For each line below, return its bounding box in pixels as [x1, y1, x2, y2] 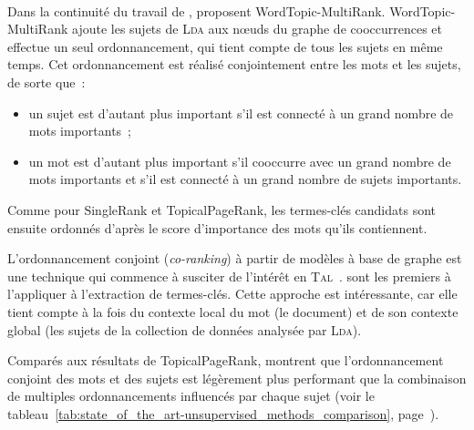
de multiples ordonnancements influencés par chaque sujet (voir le [7, 386, 375, 405]
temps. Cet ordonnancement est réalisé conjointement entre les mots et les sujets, [7, 55, 461, 74]
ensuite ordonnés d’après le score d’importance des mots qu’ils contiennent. [7, 218, 428, 237]
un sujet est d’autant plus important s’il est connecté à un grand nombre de [28, 103, 454, 122]
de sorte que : [7, 72, 86, 91]
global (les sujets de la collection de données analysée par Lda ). [7, 320, 362, 339]
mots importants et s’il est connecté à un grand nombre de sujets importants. [28, 169, 462, 189]
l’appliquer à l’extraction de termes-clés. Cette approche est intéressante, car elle [7, 284, 458, 303]
